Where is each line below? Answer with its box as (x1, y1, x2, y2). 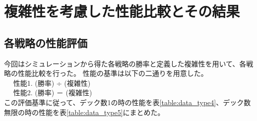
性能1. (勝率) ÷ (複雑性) (13, 77, 91, 88)
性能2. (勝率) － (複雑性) (13, 87, 92, 98)
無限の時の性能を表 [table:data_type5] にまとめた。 (4, 107, 165, 117)
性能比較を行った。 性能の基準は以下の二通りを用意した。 (17, 68, 208, 78)
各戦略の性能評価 (4, 35, 87, 50)
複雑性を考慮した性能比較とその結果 (4, 1, 240, 21)
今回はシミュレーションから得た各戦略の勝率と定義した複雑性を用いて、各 (4, 58, 247, 68)
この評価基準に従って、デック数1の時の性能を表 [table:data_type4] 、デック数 (4, 97, 251, 107)
